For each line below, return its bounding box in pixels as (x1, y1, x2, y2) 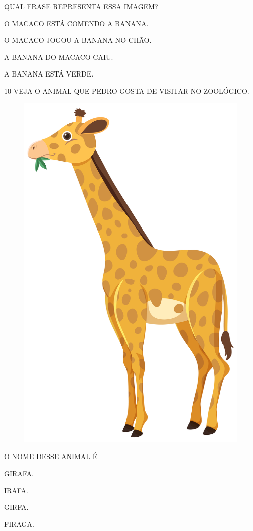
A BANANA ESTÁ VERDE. (4, 68, 94, 79)
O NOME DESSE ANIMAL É (4, 451, 98, 462)
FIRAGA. (4, 518, 34, 529)
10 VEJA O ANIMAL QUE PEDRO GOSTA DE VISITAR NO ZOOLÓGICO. (4, 85, 249, 96)
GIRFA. (4, 502, 29, 512)
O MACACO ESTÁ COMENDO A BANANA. (4, 18, 149, 28)
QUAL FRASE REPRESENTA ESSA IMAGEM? (4, 1, 158, 11)
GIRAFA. (4, 468, 34, 478)
